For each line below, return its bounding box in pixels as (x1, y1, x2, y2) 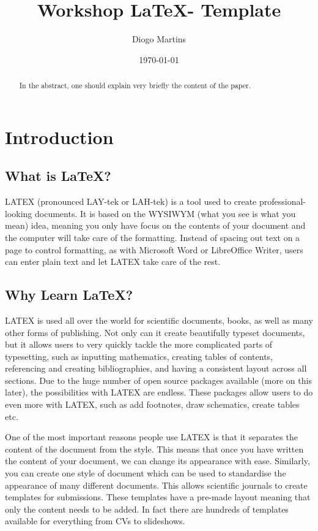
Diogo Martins (131, 32, 187, 45)
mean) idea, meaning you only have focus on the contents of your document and (5, 219, 306, 232)
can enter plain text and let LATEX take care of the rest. (5, 255, 221, 268)
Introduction (5, 124, 114, 149)
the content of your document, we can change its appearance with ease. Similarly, (5, 454, 310, 467)
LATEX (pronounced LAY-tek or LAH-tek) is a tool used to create (5, 195, 257, 208)
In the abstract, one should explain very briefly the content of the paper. (19, 80, 251, 91)
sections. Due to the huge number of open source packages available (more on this (5, 373, 312, 386)
